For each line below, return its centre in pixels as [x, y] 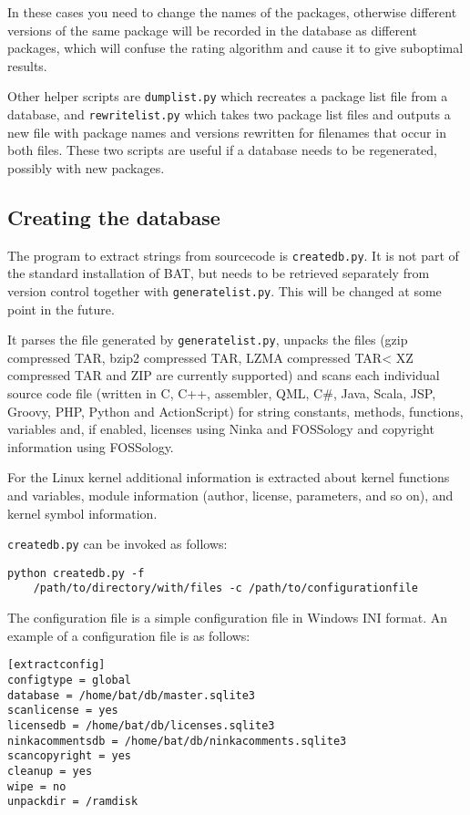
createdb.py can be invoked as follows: [117, 544]
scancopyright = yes [70, 756]
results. [27, 65]
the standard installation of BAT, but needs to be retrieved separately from [219, 273]
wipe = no [37, 786]
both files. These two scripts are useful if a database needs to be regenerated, [222, 150]
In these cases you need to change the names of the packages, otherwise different [232, 12]
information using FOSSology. [91, 446]
